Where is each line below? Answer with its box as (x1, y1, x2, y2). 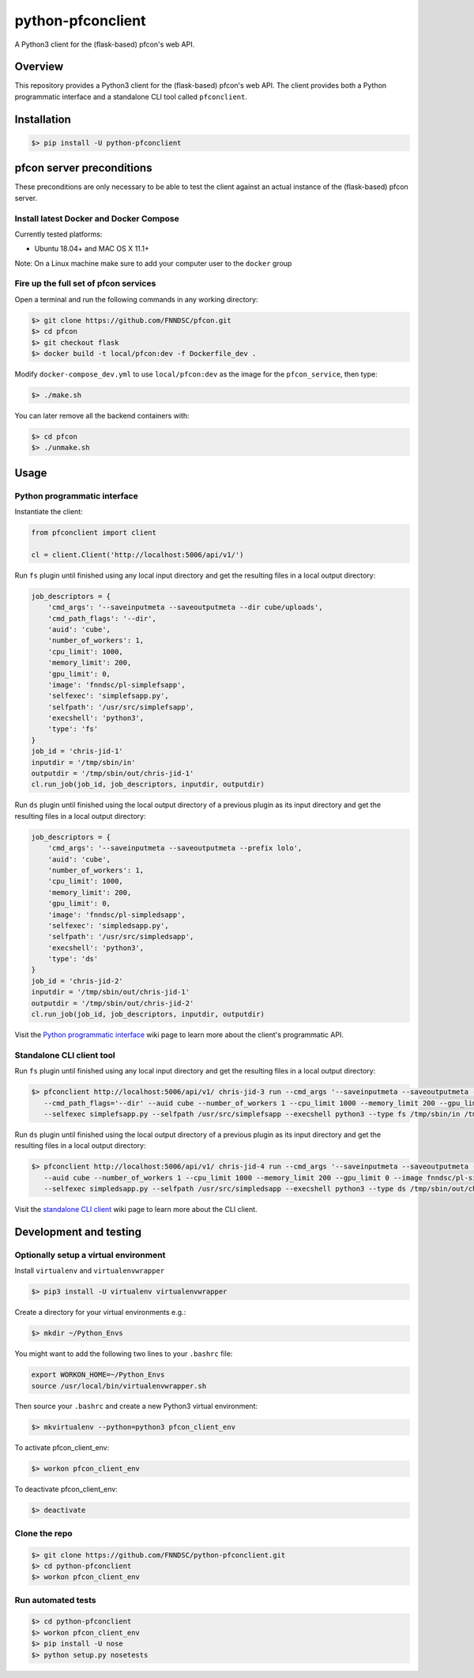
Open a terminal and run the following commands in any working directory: (14, 294, 258, 304)
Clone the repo (14, 1528, 73, 1539)
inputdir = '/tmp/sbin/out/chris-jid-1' (31, 987, 190, 997)
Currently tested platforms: (14, 229, 103, 239)
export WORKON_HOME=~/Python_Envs (31, 1370, 165, 1380)
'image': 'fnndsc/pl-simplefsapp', (47, 680, 186, 689)
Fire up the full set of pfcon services (14, 278, 156, 289)
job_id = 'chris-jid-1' (31, 747, 124, 756)
